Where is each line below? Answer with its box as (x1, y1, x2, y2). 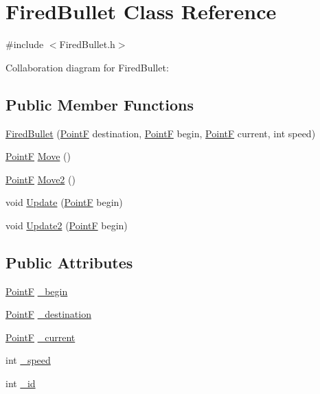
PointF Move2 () (5, 172, 76, 186)
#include (5, 37, 44, 51)
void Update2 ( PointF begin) (5, 218, 128, 232)
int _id (5, 376, 36, 391)
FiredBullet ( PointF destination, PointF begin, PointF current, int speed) (5, 126, 316, 140)
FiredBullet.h (59, 37, 115, 51)
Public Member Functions (5, 93, 194, 115)
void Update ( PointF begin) (5, 195, 123, 209)
